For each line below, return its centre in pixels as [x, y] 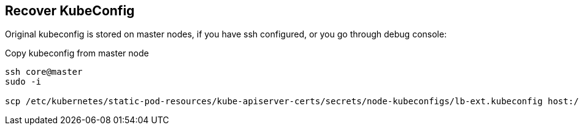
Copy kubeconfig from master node [77, 53]
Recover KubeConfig [70, 11]
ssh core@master [44, 72]
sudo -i [23, 82]
